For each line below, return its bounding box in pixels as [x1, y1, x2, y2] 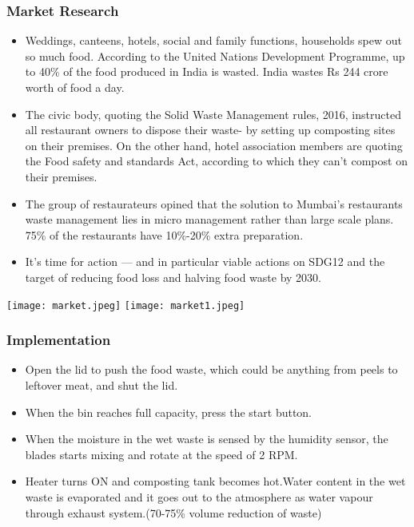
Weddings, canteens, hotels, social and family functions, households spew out [25, 32, 402, 49]
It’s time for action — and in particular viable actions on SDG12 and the [25, 253, 385, 270]
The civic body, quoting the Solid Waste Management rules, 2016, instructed [25, 105, 401, 122]
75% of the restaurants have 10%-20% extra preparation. [25, 226, 304, 243]
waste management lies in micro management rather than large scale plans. [25, 211, 394, 228]
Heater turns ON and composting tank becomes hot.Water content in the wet [25, 473, 406, 489]
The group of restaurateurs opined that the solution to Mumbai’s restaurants [25, 195, 403, 212]
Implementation [6, 330, 111, 350]
